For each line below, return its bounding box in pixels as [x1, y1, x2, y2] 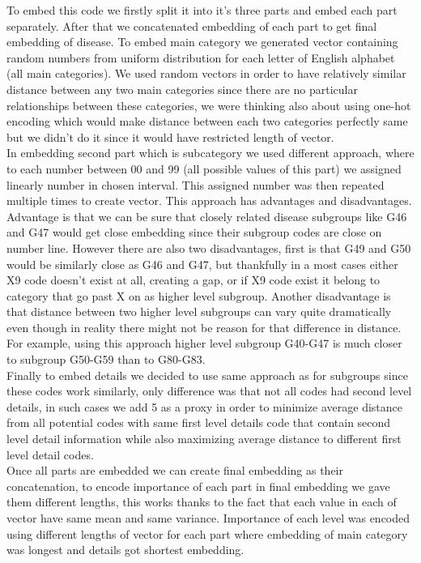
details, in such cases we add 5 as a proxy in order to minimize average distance [6, 398, 402, 415]
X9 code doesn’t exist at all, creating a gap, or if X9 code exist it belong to [6, 271, 381, 288]
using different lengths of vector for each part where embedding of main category [6, 525, 408, 542]
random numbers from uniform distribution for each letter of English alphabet [6, 49, 395, 66]
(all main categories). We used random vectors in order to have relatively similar [6, 65, 406, 82]
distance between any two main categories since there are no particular [6, 80, 358, 97]
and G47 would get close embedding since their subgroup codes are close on [6, 224, 382, 241]
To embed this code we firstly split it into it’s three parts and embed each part [6, 2, 398, 18]
